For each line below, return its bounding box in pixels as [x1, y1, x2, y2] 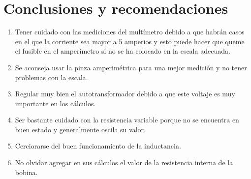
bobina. [15, 167, 38, 177]
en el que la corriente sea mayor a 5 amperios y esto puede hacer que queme [15, 36, 245, 46]
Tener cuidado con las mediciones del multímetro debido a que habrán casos [15, 27, 245, 37]
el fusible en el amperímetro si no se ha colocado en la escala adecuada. [15, 46, 230, 56]
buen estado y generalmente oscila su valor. [15, 124, 146, 134]
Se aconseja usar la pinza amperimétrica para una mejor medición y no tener [15, 62, 247, 72]
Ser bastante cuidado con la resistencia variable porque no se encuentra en [15, 115, 239, 125]
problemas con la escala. [15, 72, 88, 82]
